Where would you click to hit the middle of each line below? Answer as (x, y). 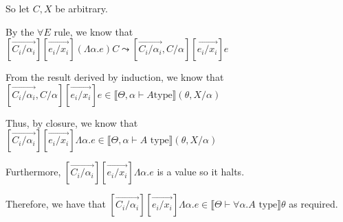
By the (20, 31)
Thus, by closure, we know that (72, 122)
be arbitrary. (81, 8)
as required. (313, 204)
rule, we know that (93, 31)
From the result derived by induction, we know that (115, 77)
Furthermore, (33, 172)
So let (18, 8)
